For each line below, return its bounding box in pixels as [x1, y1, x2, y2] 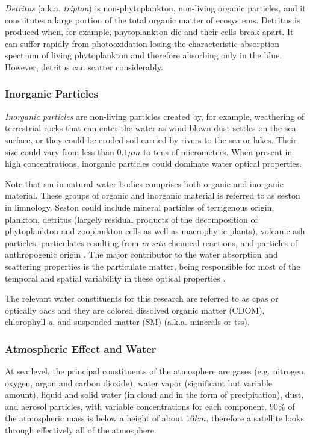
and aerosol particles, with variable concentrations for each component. [5, 400, 267, 412]
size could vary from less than [5, 145, 114, 158]
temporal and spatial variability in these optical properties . [5, 271, 226, 284]
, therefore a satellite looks [206, 412, 304, 424]
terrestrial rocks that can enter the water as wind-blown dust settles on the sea [5, 122, 296, 134]
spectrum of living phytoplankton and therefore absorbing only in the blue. [5, 49, 282, 61]
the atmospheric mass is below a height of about [5, 412, 184, 424]
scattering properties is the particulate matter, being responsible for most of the [5, 259, 300, 272]
